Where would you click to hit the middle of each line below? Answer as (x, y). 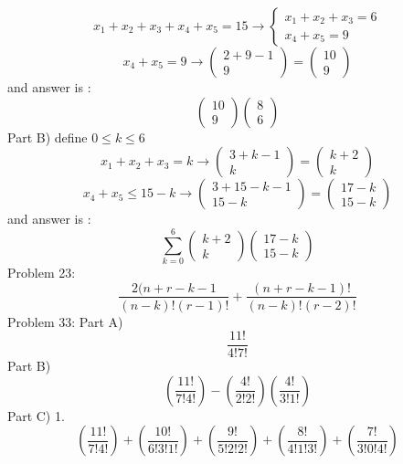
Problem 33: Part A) (65, 321)
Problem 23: (42, 272)
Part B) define (48, 137)
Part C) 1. (36, 415)
